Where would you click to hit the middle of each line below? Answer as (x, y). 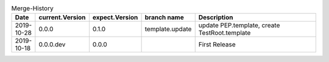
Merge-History (33, 8)
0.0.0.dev (52, 45)
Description (216, 17)
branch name (164, 17)
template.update (168, 29)
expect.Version (115, 17)
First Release (217, 45)
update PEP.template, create (239, 25)
